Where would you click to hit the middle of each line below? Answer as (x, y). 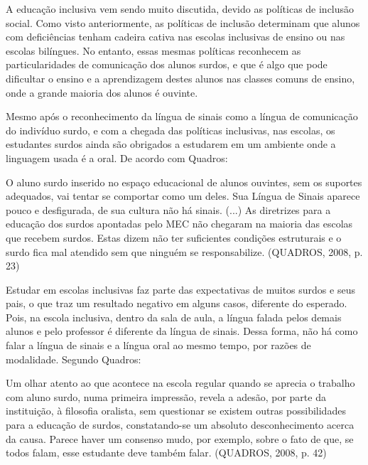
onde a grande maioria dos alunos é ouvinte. (102, 92)
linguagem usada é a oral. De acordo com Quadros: (117, 157)
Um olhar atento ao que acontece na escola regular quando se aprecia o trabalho (180, 383)
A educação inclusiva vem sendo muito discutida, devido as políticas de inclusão (180, 9)
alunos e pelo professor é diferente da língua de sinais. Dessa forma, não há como (182, 331)
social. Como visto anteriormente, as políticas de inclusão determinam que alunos (183, 22)
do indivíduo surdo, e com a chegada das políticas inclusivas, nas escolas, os (171, 130)
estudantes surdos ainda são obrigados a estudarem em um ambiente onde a (171, 144)
